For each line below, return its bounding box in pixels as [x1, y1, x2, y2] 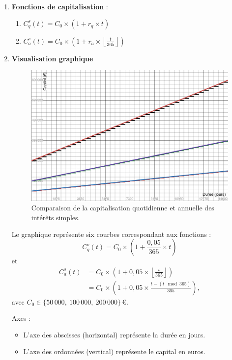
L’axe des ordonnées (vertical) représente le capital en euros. [23, 346, 205, 356]
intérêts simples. [31, 212, 80, 222]
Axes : [11, 313, 30, 323]
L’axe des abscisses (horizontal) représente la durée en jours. [23, 329, 205, 339]
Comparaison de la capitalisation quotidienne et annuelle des [31, 203, 214, 213]
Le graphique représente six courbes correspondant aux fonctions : [11, 229, 211, 239]
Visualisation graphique [11, 53, 93, 63]
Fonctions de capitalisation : [11, 1, 108, 11]
